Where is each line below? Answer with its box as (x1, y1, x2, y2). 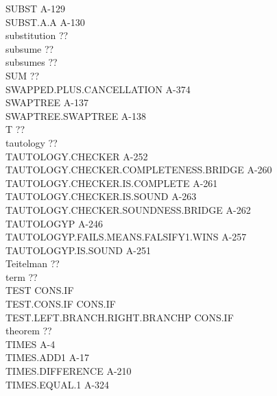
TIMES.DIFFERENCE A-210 (5, 364, 132, 378)
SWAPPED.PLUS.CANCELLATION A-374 (5, 82, 191, 96)
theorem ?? (5, 323, 52, 338)
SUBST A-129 (5, 1, 65, 15)
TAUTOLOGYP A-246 (5, 216, 104, 230)
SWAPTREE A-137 (5, 95, 88, 110)
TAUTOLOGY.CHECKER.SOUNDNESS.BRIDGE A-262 (5, 202, 251, 216)
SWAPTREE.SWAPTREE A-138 (5, 108, 146, 123)
